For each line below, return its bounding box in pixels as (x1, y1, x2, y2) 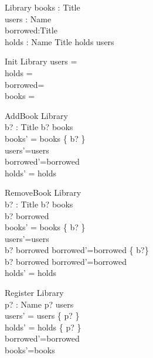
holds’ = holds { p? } (5, 321, 81, 333)
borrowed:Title (5, 24, 57, 36)
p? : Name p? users (5, 298, 74, 310)
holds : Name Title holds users (5, 35, 114, 47)
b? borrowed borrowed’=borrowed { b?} (5, 244, 149, 256)
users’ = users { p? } (5, 309, 80, 322)
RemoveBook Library (5, 186, 81, 199)
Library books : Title (5, 1, 80, 13)
